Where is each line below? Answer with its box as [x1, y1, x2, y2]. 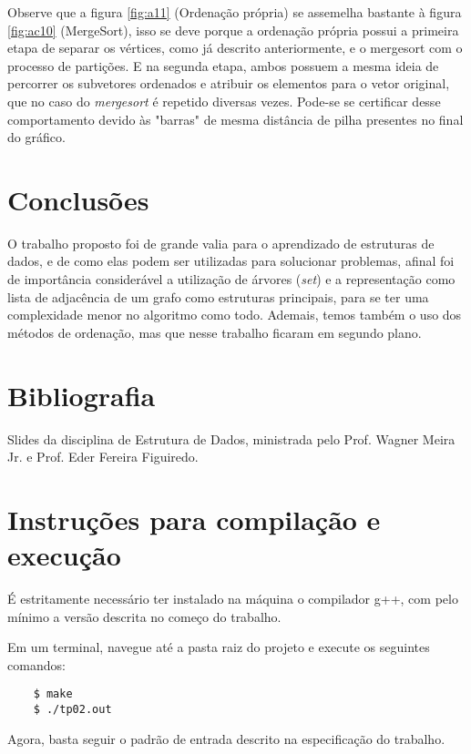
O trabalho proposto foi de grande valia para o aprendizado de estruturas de [7, 233, 435, 252]
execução [7, 536, 121, 574]
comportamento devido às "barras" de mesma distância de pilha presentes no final [7, 109, 464, 128]
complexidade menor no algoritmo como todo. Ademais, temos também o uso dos [7, 305, 462, 324]
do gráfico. [7, 127, 66, 147]
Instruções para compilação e [7, 500, 381, 537]
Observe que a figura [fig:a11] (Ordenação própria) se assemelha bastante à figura [7, 3, 462, 21]
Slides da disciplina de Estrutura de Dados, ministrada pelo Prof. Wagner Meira [7, 429, 456, 448]
